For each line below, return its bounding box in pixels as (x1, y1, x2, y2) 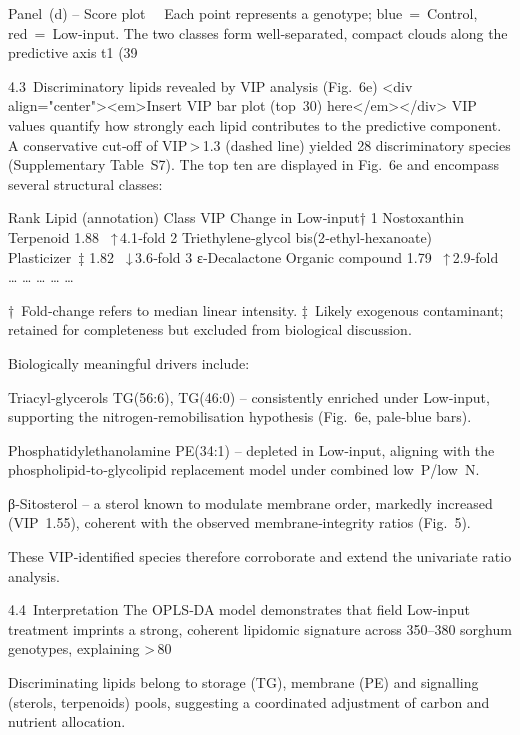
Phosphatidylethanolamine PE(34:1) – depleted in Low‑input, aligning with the (8, 439, 495, 460)
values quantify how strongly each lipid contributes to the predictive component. (8, 114, 502, 135)
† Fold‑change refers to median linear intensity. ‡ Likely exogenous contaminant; (8, 299, 504, 320)
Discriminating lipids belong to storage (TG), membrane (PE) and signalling (8, 672, 479, 693)
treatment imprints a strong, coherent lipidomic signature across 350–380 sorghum (8, 618, 512, 639)
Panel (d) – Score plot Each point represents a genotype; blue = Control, (8, 3, 478, 23)
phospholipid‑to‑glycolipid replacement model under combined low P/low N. (8, 459, 480, 480)
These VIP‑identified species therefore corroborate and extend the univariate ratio (8, 546, 512, 567)
